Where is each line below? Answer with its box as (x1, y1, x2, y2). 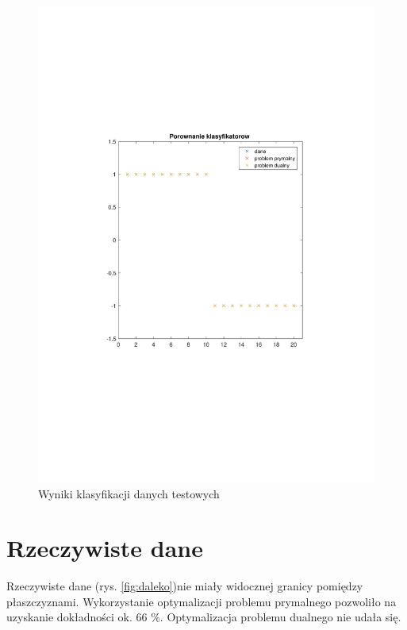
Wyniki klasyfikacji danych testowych (38, 485, 220, 501)
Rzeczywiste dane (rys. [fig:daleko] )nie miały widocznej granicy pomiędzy (6, 578, 363, 594)
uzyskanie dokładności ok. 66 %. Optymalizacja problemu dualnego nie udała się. (6, 609, 401, 625)
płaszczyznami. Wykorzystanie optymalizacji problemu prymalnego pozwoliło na (6, 593, 397, 609)
